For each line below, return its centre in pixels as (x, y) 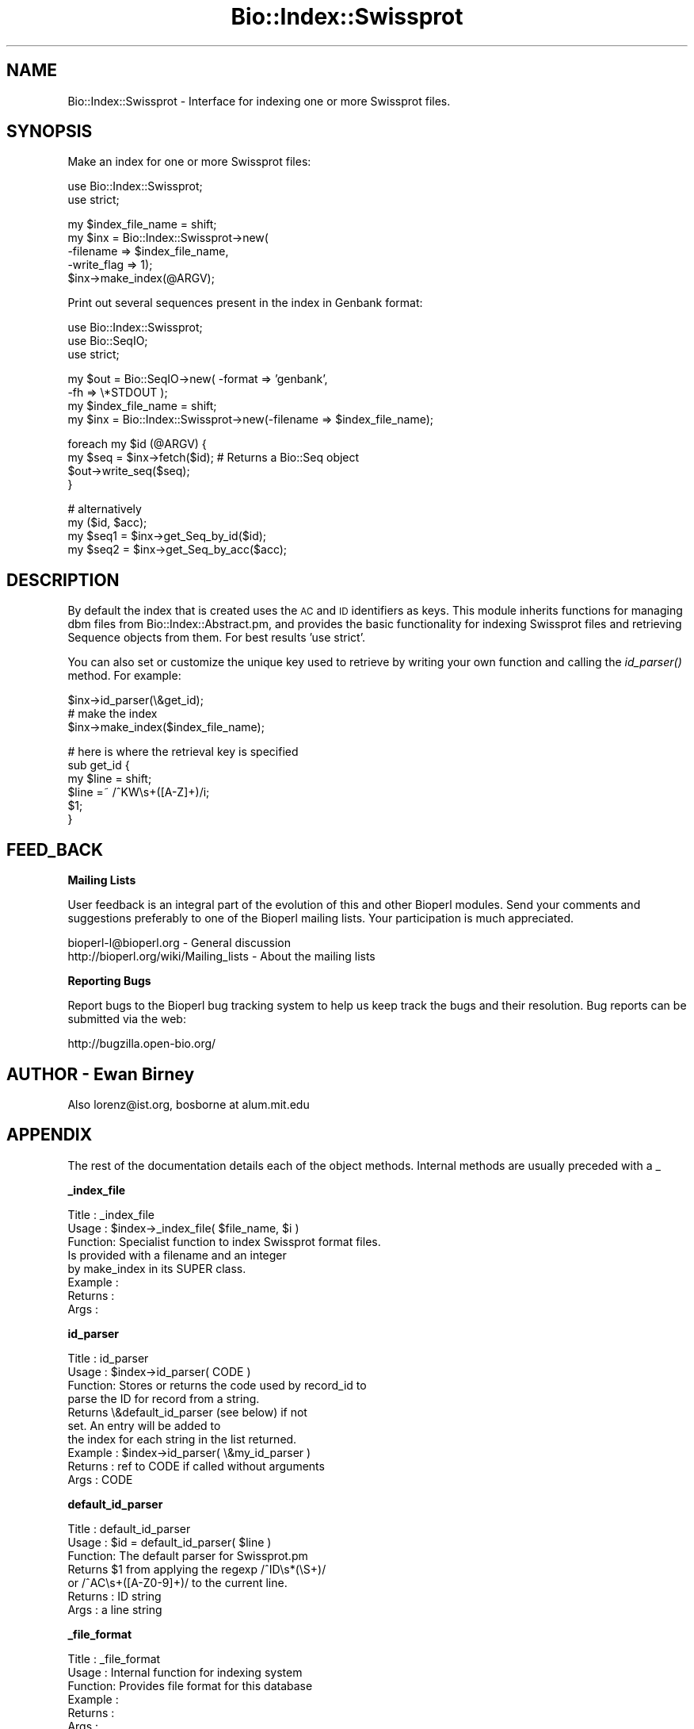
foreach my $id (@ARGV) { (137, 444)
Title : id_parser (108, 1358)
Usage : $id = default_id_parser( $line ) (170, 1542)
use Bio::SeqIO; (108, 341)
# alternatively (105, 509)
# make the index (112, 714)
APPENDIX (50, 1135)
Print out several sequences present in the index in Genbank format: (245, 303)
